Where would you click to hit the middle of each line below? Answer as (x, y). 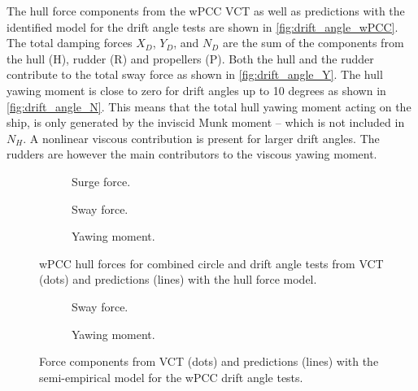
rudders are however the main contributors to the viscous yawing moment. (192, 154)
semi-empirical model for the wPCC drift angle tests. (171, 377)
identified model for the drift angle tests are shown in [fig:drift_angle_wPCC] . (202, 26)
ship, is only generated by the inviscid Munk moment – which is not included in (206, 122)
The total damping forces (70, 43)
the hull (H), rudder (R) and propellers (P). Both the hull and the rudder (190, 58)
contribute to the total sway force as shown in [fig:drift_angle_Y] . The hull (195, 74)
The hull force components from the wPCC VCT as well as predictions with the (206, 11)
